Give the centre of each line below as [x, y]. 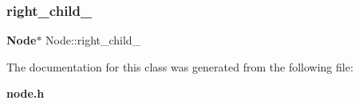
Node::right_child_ [93, 40]
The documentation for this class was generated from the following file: [180, 66]
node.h [26, 93]
